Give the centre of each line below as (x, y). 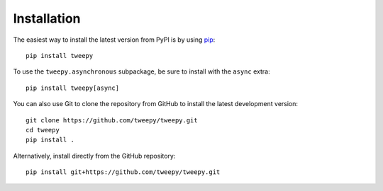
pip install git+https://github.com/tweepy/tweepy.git (123, 172)
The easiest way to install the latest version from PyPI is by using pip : (114, 40)
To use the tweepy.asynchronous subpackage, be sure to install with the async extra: (141, 71)
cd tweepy (43, 130)
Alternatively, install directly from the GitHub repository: (94, 156)
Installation (47, 18)
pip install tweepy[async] (73, 88)
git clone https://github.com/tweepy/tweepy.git (112, 120)
